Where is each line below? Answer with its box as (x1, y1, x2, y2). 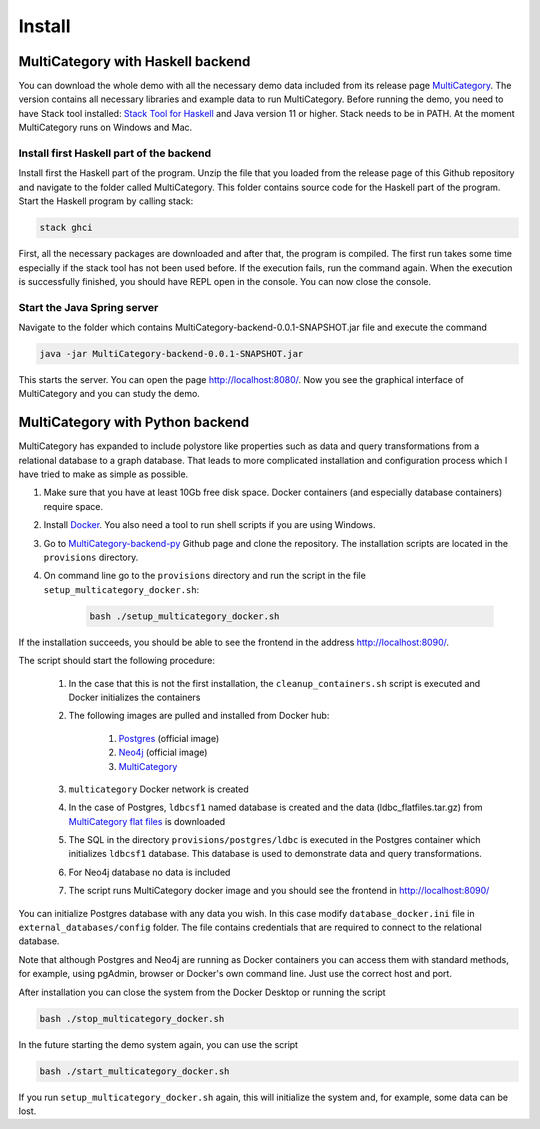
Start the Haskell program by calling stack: (18, 195, 194, 207)
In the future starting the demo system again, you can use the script (18, 1038, 299, 1050)
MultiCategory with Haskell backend (18, 53, 251, 70)
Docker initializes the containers (68, 691, 201, 703)
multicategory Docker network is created (68, 783, 249, 795)
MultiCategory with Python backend (18, 414, 250, 431)
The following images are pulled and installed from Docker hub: (68, 710, 330, 722)
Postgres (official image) (118, 732, 220, 744)
